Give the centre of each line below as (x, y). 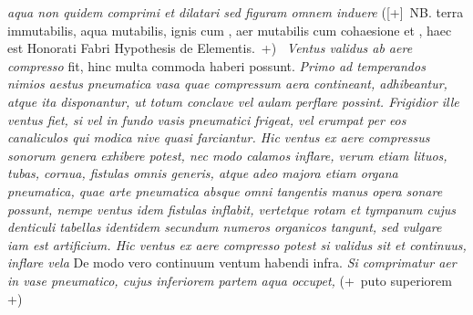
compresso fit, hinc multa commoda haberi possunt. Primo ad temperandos (216, 65)
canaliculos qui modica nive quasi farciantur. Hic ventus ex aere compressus (219, 137)
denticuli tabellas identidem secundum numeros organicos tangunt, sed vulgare (225, 227)
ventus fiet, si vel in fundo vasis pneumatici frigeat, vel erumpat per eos (207, 119)
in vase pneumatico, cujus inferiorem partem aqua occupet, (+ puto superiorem (230, 280)
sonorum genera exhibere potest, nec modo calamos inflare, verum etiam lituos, (227, 155)
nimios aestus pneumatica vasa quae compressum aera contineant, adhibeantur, (227, 84)
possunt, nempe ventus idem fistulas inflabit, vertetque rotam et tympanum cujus (232, 209)
